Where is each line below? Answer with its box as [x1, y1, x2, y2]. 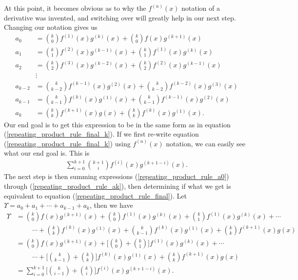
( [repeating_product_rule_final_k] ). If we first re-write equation [4, 129, 199, 139]
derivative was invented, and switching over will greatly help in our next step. [4, 12, 236, 22]
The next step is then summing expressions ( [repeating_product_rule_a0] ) [4, 171, 229, 181]
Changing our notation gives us [4, 22, 98, 32]
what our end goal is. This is [4, 148, 90, 158]
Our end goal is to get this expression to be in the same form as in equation [4, 119, 231, 129]
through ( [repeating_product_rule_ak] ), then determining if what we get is [4, 181, 231, 191]
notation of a [181, 3, 220, 13]
